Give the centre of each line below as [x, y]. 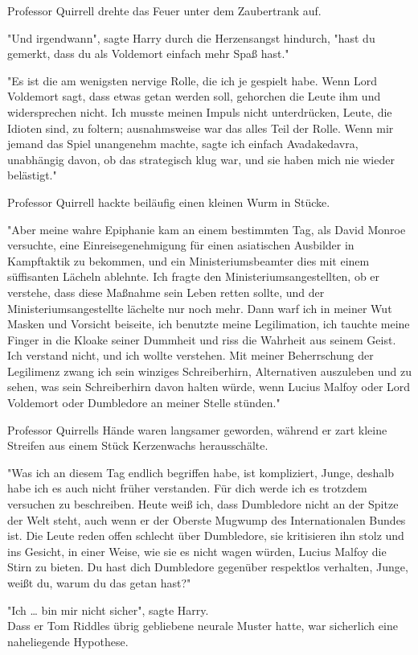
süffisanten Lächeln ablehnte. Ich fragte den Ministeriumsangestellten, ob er [194, 276]
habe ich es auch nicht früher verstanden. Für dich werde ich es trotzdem [187, 488]
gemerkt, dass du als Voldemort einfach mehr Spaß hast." [148, 54]
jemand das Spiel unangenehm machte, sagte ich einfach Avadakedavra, [183, 144]
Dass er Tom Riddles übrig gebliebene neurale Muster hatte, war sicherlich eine [203, 626]
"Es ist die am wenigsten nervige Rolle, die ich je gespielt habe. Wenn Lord [193, 80]
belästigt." [32, 175]
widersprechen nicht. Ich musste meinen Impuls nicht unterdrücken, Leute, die [200, 111]
